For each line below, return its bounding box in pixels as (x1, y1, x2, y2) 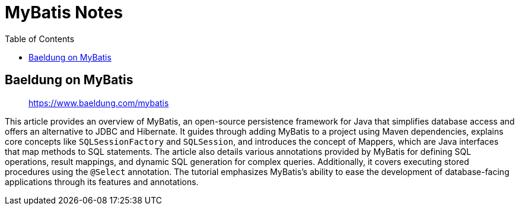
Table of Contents (5, 33, 75, 44)
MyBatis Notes (5, 2, 123, 23)
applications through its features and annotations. (5, 176, 199, 187)
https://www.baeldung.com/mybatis (28, 97, 169, 108)
